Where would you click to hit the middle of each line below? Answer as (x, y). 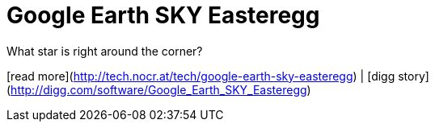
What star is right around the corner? (105, 51)
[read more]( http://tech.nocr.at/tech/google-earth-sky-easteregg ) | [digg (201, 76)
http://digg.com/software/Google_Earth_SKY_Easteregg (159, 89)
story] (414, 76)
